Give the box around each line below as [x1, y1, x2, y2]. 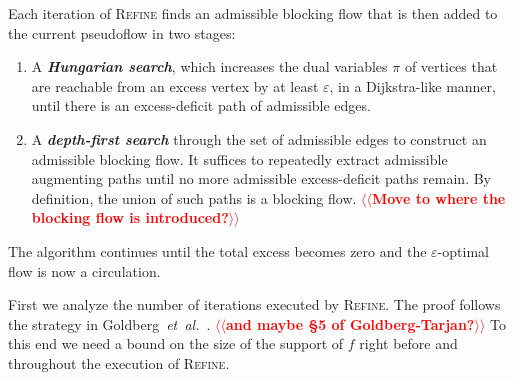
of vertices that [404, 56, 498, 77]
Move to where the [371, 187, 506, 208]
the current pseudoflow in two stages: [8, 22, 236, 43]
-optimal [437, 240, 489, 261]
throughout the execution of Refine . [8, 352, 230, 373]
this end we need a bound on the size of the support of [8, 333, 344, 354]
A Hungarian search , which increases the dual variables [31, 56, 388, 77]
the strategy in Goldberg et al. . [8, 313, 211, 334]
